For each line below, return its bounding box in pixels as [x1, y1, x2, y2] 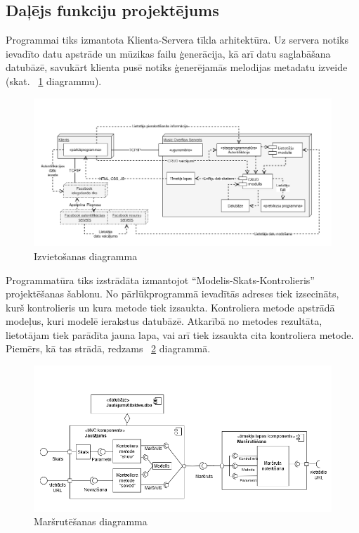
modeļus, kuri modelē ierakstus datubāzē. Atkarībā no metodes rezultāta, [6, 314, 322, 328]
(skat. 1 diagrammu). [6, 73, 102, 88]
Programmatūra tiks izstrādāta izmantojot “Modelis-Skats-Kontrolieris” [6, 272, 315, 287]
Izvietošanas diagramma [34, 248, 138, 263]
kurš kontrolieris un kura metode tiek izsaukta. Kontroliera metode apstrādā [6, 300, 335, 314]
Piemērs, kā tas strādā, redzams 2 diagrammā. [6, 341, 211, 356]
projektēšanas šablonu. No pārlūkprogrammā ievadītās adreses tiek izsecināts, [6, 286, 339, 301]
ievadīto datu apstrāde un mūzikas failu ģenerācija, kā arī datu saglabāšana [6, 46, 331, 60]
